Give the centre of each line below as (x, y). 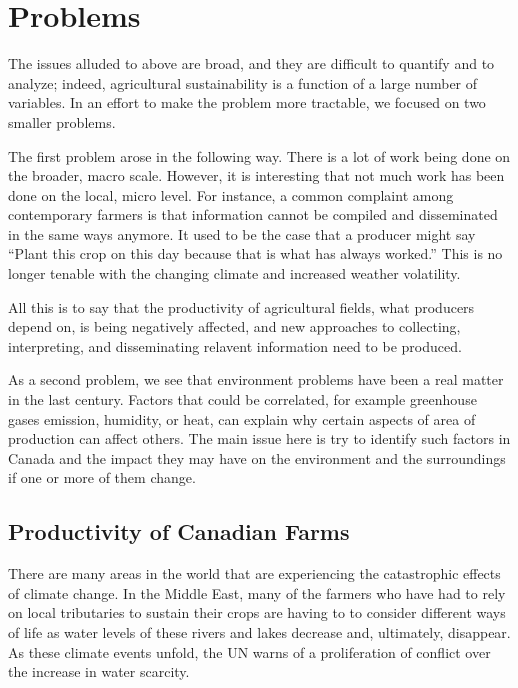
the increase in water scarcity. (99, 671)
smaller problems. (62, 121)
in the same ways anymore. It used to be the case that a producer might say (242, 233)
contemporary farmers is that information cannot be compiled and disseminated (253, 214)
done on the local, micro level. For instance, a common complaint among (231, 194)
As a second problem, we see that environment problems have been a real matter (256, 379)
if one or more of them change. (102, 477)
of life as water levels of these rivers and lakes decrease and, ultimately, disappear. (259, 631)
